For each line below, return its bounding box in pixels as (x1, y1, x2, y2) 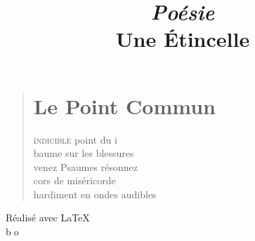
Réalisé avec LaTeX (6, 210, 90, 225)
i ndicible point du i (33, 132, 117, 146)
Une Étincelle (115, 25, 250, 53)
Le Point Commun (33, 91, 216, 120)
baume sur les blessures (33, 146, 134, 160)
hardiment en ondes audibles (33, 186, 157, 201)
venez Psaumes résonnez (33, 159, 138, 174)
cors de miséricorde (33, 173, 116, 188)
